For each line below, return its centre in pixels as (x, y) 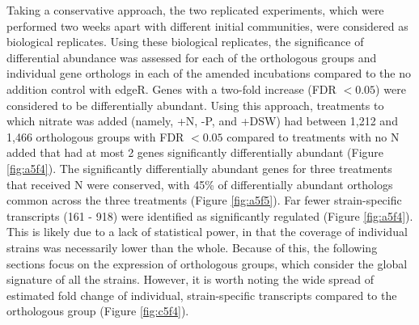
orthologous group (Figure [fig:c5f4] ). (98, 311)
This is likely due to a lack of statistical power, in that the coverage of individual (207, 232)
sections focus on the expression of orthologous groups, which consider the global (207, 263)
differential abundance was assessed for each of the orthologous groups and (192, 57)
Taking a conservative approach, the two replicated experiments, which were (195, 10)
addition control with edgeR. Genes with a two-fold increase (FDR (171, 89)
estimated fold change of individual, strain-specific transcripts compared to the (202, 295)
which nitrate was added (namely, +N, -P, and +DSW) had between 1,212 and (202, 121)
